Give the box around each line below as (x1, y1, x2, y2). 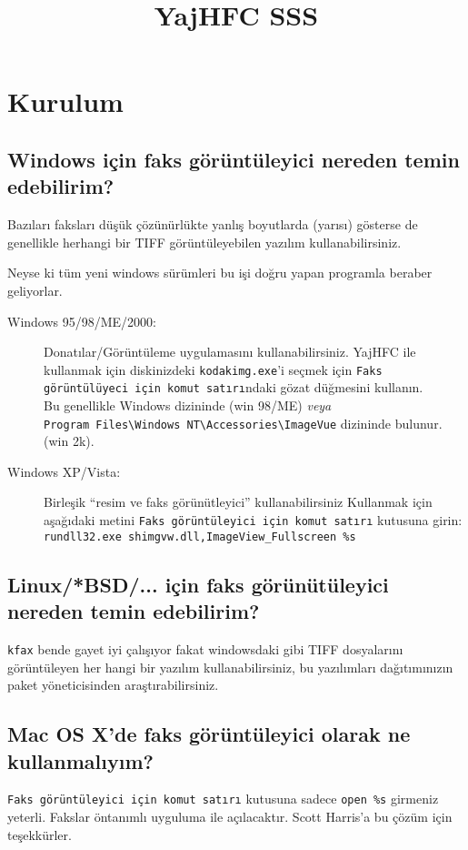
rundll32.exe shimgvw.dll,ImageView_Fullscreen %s (44, 530, 356, 543)
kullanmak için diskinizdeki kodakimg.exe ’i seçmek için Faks (44, 359, 383, 379)
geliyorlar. (7, 280, 63, 299)
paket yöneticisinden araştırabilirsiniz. (7, 675, 219, 694)
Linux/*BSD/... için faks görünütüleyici (7, 570, 389, 598)
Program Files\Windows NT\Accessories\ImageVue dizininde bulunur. (44, 413, 443, 432)
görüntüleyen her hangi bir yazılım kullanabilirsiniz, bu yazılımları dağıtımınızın (7, 657, 453, 676)
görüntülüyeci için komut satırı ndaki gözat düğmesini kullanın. (44, 378, 423, 397)
